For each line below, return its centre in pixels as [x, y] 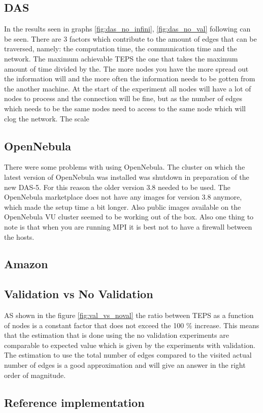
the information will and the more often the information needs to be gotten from [130, 78]
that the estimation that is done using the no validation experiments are [117, 335]
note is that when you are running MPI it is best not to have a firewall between [128, 226]
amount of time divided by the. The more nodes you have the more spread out [126, 68]
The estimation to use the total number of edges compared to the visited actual [128, 355]
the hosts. [19, 236]
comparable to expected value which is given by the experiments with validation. [130, 345]
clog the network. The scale [47, 118]
